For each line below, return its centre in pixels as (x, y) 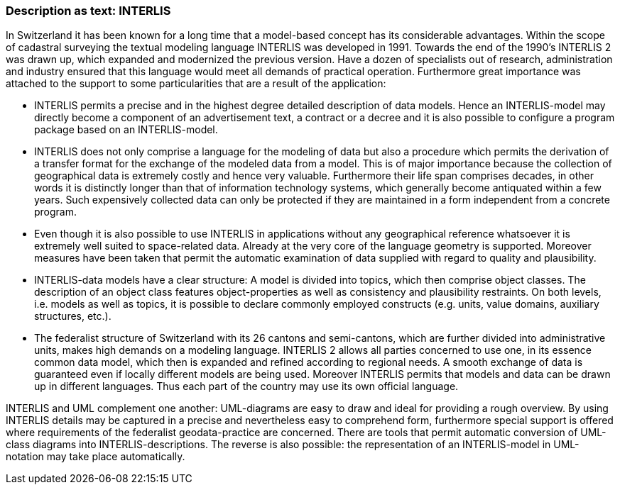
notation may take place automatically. (96, 457)
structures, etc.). (73, 316)
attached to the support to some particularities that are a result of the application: (196, 84)
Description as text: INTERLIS (88, 11)
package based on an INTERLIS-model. (126, 130)
